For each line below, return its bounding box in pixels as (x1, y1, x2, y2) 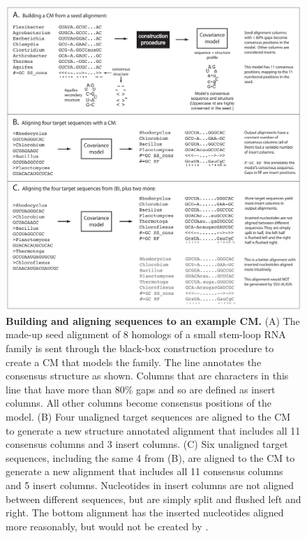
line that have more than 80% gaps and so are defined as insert (6, 381, 276, 396)
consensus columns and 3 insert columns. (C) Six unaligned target (6, 437, 288, 451)
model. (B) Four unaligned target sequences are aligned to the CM (6, 409, 291, 423)
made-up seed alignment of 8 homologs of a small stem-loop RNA (6, 327, 286, 342)
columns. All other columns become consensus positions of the (6, 395, 271, 410)
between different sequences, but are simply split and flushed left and (6, 491, 301, 506)
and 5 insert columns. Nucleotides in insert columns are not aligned (6, 477, 294, 492)
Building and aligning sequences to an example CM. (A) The (6, 313, 300, 328)
